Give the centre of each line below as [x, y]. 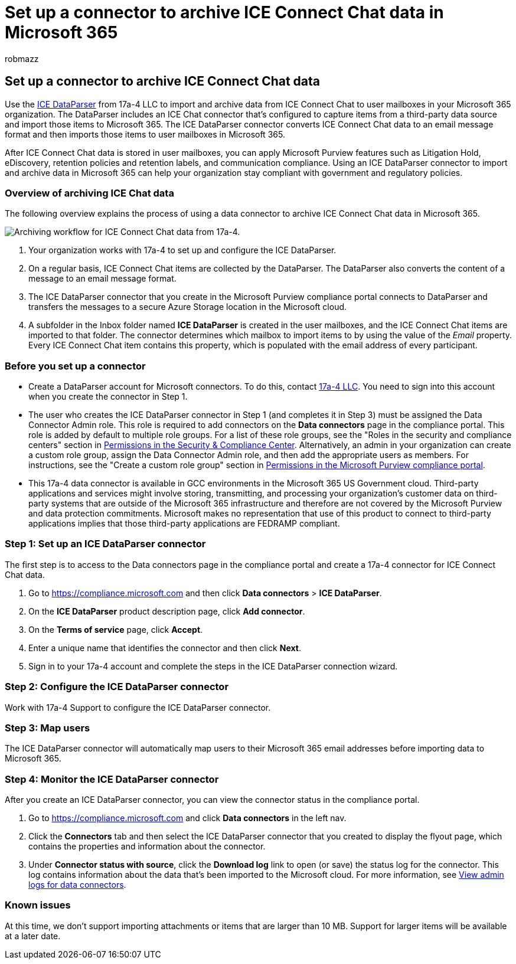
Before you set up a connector [75, 366]
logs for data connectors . [77, 885]
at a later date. [33, 936]
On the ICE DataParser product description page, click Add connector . [167, 611]
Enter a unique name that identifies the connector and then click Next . [165, 648]
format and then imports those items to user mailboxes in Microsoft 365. [145, 134]
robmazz [22, 58]
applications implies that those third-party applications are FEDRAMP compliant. [184, 524]
